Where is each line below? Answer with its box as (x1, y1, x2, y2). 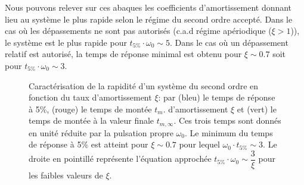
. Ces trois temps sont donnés (173, 114, 281, 127)
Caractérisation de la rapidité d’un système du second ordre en (29, 79, 259, 92)
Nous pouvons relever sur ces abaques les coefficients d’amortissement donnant (5, 1, 292, 13)
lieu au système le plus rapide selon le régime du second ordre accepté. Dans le (5, 12, 293, 25)
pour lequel (179, 138, 220, 150)
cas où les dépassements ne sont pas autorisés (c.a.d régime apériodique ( (5, 24, 272, 37)
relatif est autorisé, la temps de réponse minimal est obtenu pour (5, 48, 242, 60)
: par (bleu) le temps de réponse (158, 91, 275, 104)
